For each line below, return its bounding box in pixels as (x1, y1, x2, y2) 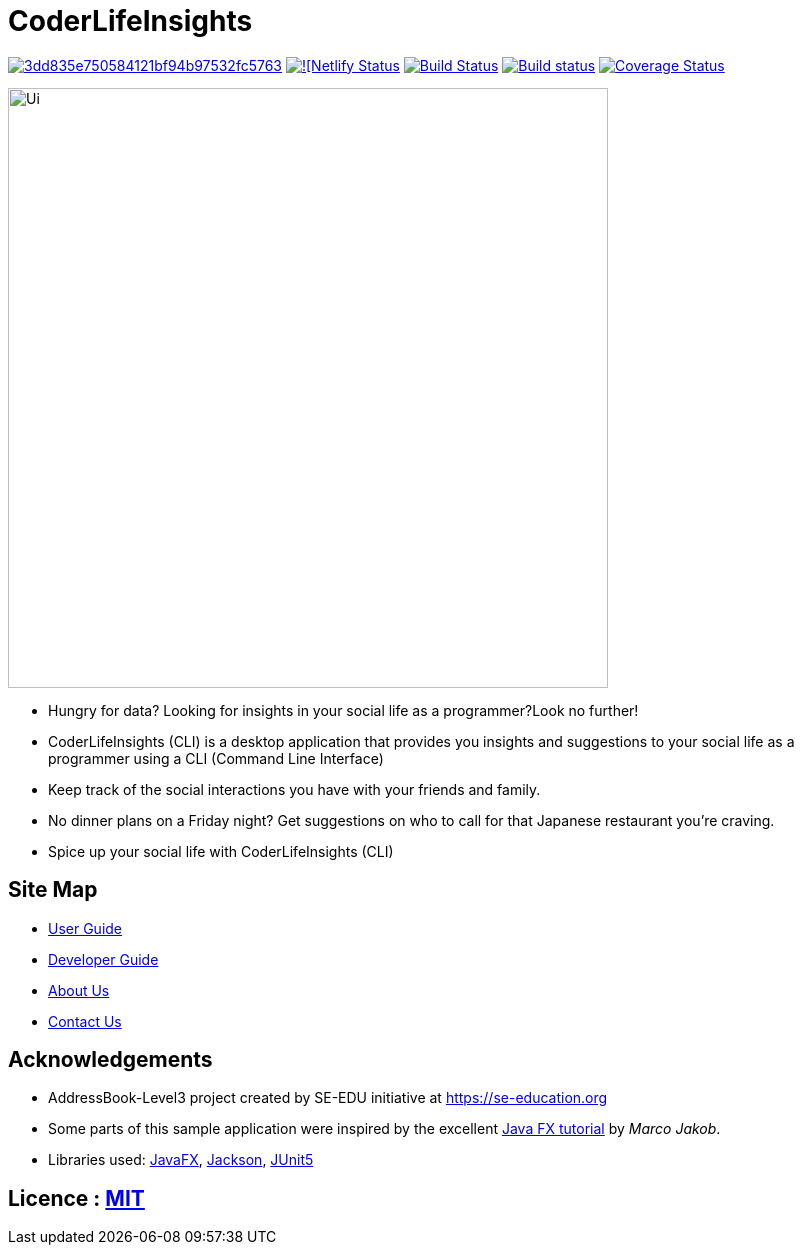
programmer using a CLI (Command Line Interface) (48, 749, 384, 767)
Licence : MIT (8, 1185, 145, 1211)
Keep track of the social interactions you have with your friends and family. (48, 780, 541, 798)
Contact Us (48, 1012, 122, 1030)
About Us (48, 981, 110, 999)
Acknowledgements (8, 1047, 213, 1073)
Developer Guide (48, 950, 159, 968)
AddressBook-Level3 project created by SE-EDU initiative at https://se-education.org (48, 1089, 608, 1107)
